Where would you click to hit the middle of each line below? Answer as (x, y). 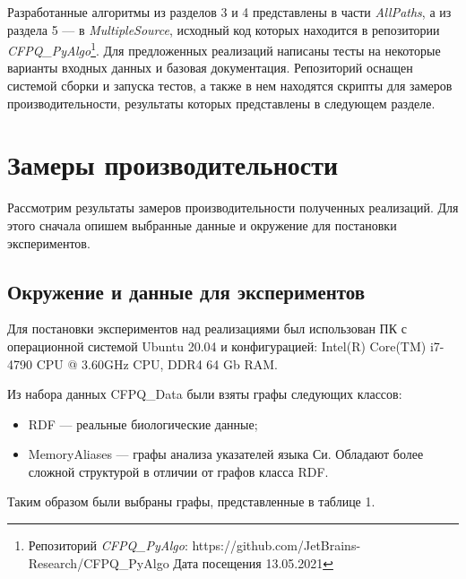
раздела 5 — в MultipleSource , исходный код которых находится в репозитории (224, 29)
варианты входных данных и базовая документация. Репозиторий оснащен (210, 68)
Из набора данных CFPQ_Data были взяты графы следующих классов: (205, 394)
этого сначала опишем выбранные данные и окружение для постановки (202, 225)
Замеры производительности (173, 164)
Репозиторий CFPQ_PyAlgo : (108, 545)
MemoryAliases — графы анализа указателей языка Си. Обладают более (226, 454)
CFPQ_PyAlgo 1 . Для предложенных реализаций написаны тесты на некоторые (224, 49)
